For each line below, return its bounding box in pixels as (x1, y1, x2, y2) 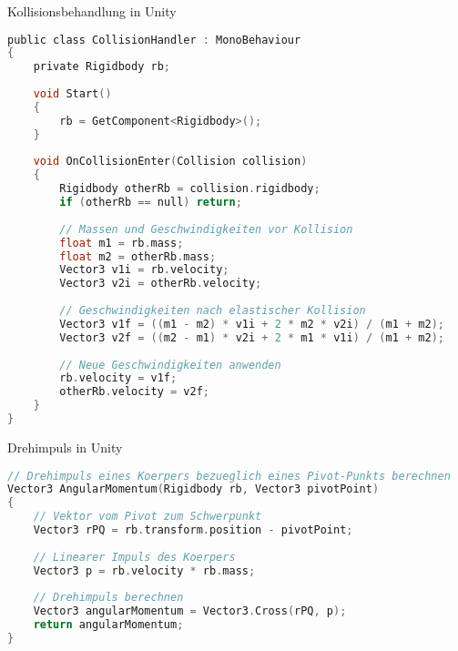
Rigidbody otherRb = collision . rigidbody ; (59, 182, 321, 196)
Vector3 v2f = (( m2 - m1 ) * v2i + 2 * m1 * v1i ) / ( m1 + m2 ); (59, 331, 444, 344)
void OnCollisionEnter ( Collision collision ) (33, 155, 308, 168)
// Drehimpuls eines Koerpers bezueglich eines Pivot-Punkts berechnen (7, 469, 451, 483)
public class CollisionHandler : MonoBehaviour (7, 33, 301, 46)
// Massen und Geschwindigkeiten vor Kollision (59, 222, 353, 236)
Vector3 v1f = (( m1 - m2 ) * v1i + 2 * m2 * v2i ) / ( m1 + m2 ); (59, 317, 444, 331)
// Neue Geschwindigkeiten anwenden (59, 358, 281, 371)
